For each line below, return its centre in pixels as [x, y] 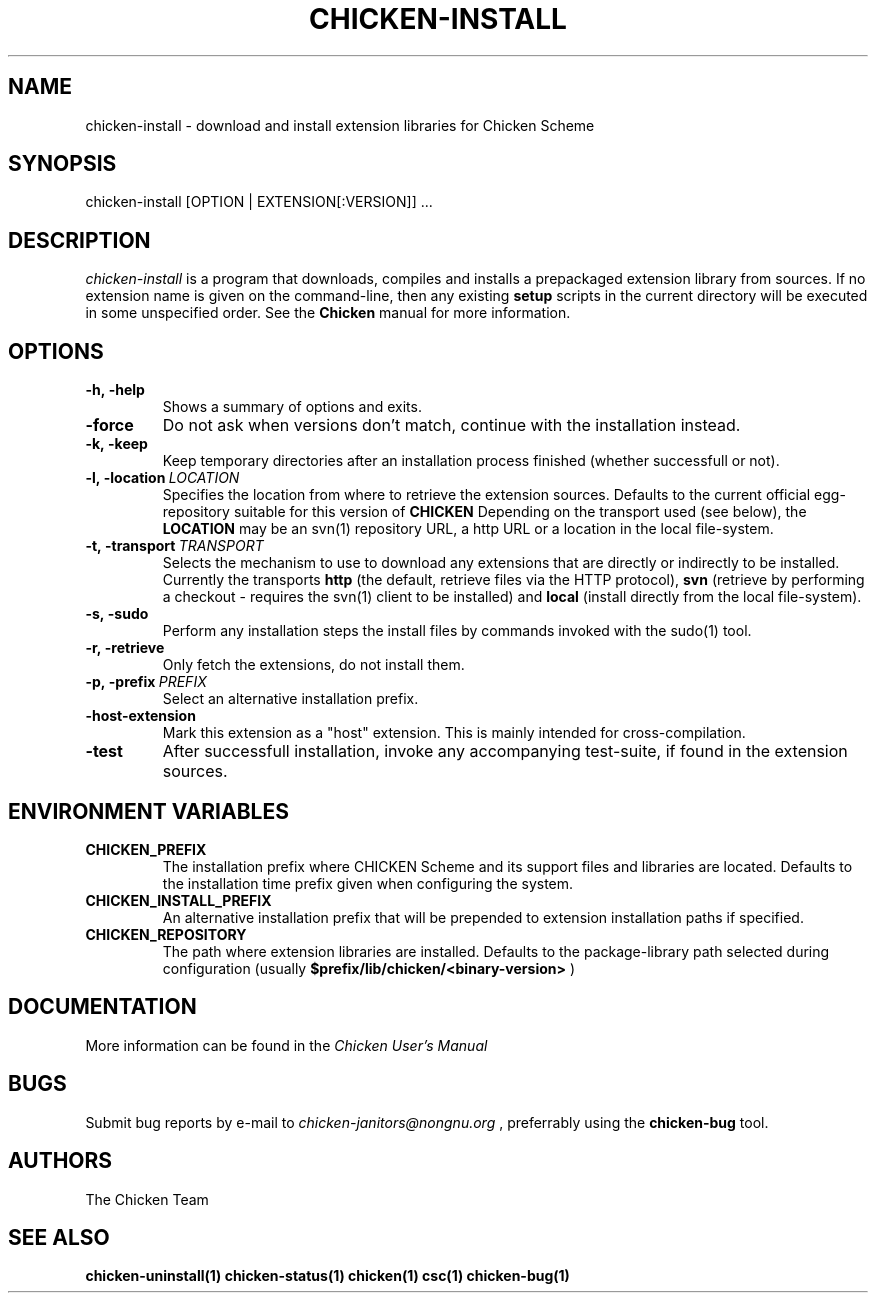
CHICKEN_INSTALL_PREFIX [178, 900]
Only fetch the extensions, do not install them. [313, 665]
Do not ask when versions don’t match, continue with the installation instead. [451, 425]
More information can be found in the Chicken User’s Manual [286, 1045]
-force [109, 425]
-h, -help [115, 390]
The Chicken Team [147, 1199]
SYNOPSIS [62, 164]
